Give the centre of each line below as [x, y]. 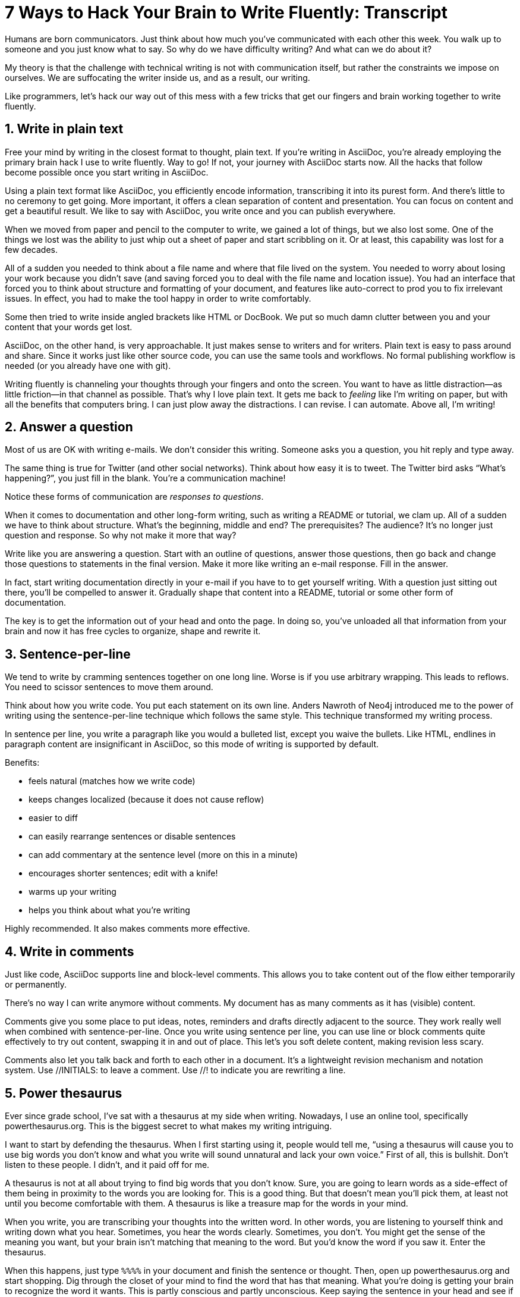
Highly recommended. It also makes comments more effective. [127, 929]
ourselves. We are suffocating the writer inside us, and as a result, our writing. [157, 77]
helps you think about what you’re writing [109, 910]
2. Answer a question [69, 427]
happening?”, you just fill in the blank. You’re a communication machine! [145, 478]
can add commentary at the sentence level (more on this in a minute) [163, 855]
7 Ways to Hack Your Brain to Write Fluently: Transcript [226, 12]
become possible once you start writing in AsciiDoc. [107, 172]
